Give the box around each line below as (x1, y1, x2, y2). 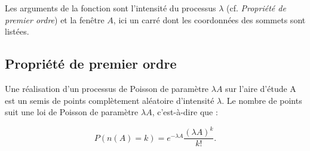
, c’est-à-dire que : (152, 106, 218, 118)
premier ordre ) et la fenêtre (5, 13, 105, 26)
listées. (5, 25, 29, 38)
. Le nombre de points (222, 94, 302, 106)
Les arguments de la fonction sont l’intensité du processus (5, 2, 216, 14)
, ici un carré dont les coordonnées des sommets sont (113, 13, 306, 26)
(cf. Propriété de (226, 2, 286, 14)
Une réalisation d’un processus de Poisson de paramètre (5, 82, 209, 94)
